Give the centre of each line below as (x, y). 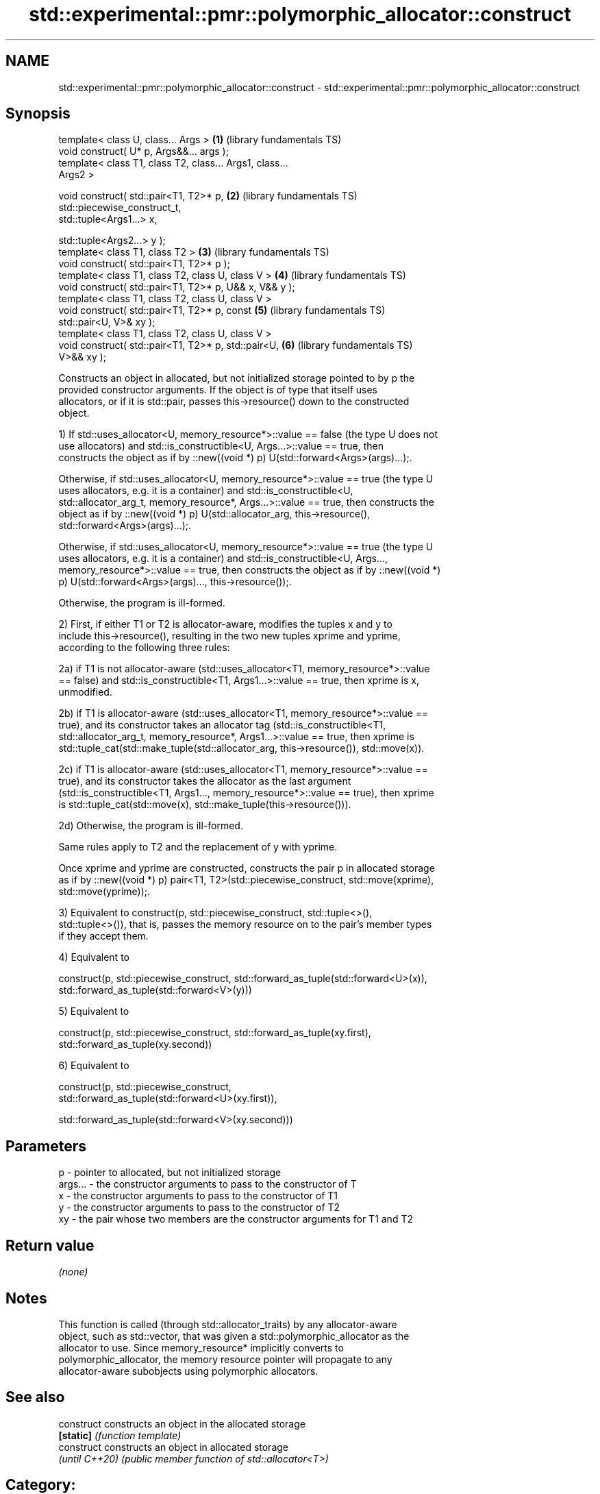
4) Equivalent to (94, 957)
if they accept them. (103, 936)
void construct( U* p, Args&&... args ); (143, 151)
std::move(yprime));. (104, 892)
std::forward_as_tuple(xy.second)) (135, 1044)
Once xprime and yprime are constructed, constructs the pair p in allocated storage (247, 868)
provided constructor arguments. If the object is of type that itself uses (218, 390)
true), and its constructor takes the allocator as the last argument (205, 781)
